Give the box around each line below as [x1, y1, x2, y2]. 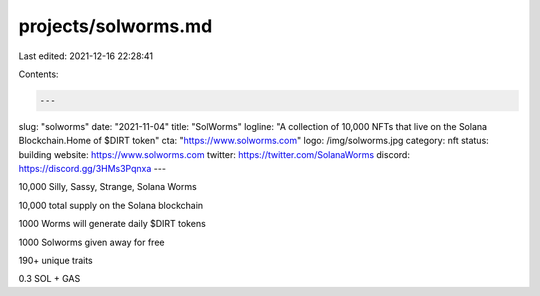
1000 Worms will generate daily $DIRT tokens [18, 218, 207, 230]
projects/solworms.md [18, 15, 213, 37]
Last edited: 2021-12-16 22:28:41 [18, 50, 154, 62]
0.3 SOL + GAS [18, 273, 81, 285]
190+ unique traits [18, 255, 94, 267]
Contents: [18, 68, 59, 80]
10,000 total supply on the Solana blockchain [18, 199, 204, 211]
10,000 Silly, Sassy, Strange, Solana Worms [18, 181, 197, 193]
